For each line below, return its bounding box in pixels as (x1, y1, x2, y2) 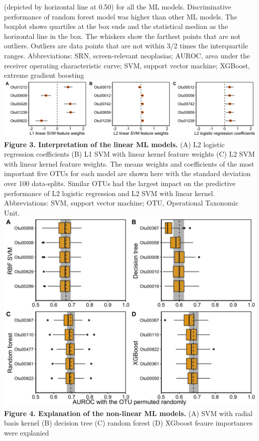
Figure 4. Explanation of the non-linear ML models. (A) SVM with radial (4, 408, 253, 418)
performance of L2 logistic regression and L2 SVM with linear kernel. (4, 188, 215, 198)
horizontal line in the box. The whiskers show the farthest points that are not (4, 30, 241, 41)
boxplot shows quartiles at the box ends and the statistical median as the (4, 21, 228, 31)
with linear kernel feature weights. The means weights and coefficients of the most (4, 158, 255, 169)
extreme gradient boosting (4, 70, 84, 80)
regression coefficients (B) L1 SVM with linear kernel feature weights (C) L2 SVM (4, 149, 255, 159)
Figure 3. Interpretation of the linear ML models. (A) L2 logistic (4, 139, 225, 149)
